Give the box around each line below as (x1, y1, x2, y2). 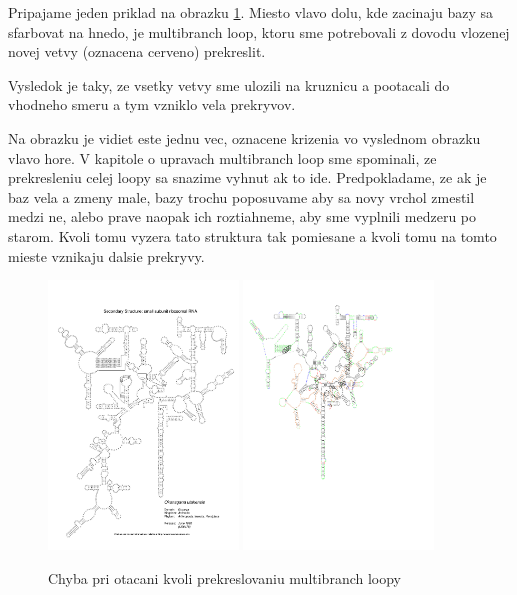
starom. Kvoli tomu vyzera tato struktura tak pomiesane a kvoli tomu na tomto (8, 225, 497, 246)
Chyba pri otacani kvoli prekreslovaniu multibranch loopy (48, 567, 402, 588)
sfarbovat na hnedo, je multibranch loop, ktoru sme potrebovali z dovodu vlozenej (8, 21, 510, 42)
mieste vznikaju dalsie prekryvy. (8, 245, 205, 266)
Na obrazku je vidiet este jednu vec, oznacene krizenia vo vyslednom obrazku (8, 127, 481, 148)
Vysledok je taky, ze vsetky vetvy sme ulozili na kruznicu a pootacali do (8, 74, 450, 95)
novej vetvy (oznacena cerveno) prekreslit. (8, 41, 266, 62)
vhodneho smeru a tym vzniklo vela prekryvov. (8, 94, 296, 115)
